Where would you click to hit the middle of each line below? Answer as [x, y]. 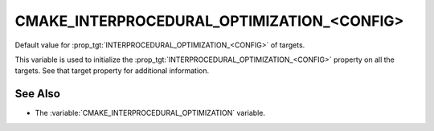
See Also [37, 94]
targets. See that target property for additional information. [112, 71]
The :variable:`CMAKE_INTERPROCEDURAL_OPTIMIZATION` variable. [150, 113]
